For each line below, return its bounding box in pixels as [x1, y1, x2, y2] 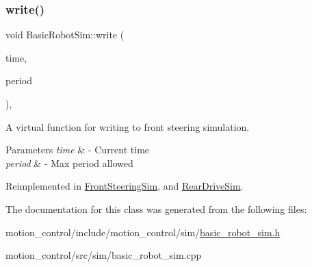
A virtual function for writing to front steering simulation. [5, 119, 250, 133]
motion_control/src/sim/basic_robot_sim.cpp [5, 248, 202, 262]
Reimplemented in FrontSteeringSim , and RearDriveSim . [5, 179, 244, 193]
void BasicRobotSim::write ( [5, 27, 125, 42]
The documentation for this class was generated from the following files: [5, 201, 307, 216]
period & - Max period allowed [5, 155, 133, 170]
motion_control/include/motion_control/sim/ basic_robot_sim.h [5, 225, 281, 239]
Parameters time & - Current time [5, 142, 150, 157]
